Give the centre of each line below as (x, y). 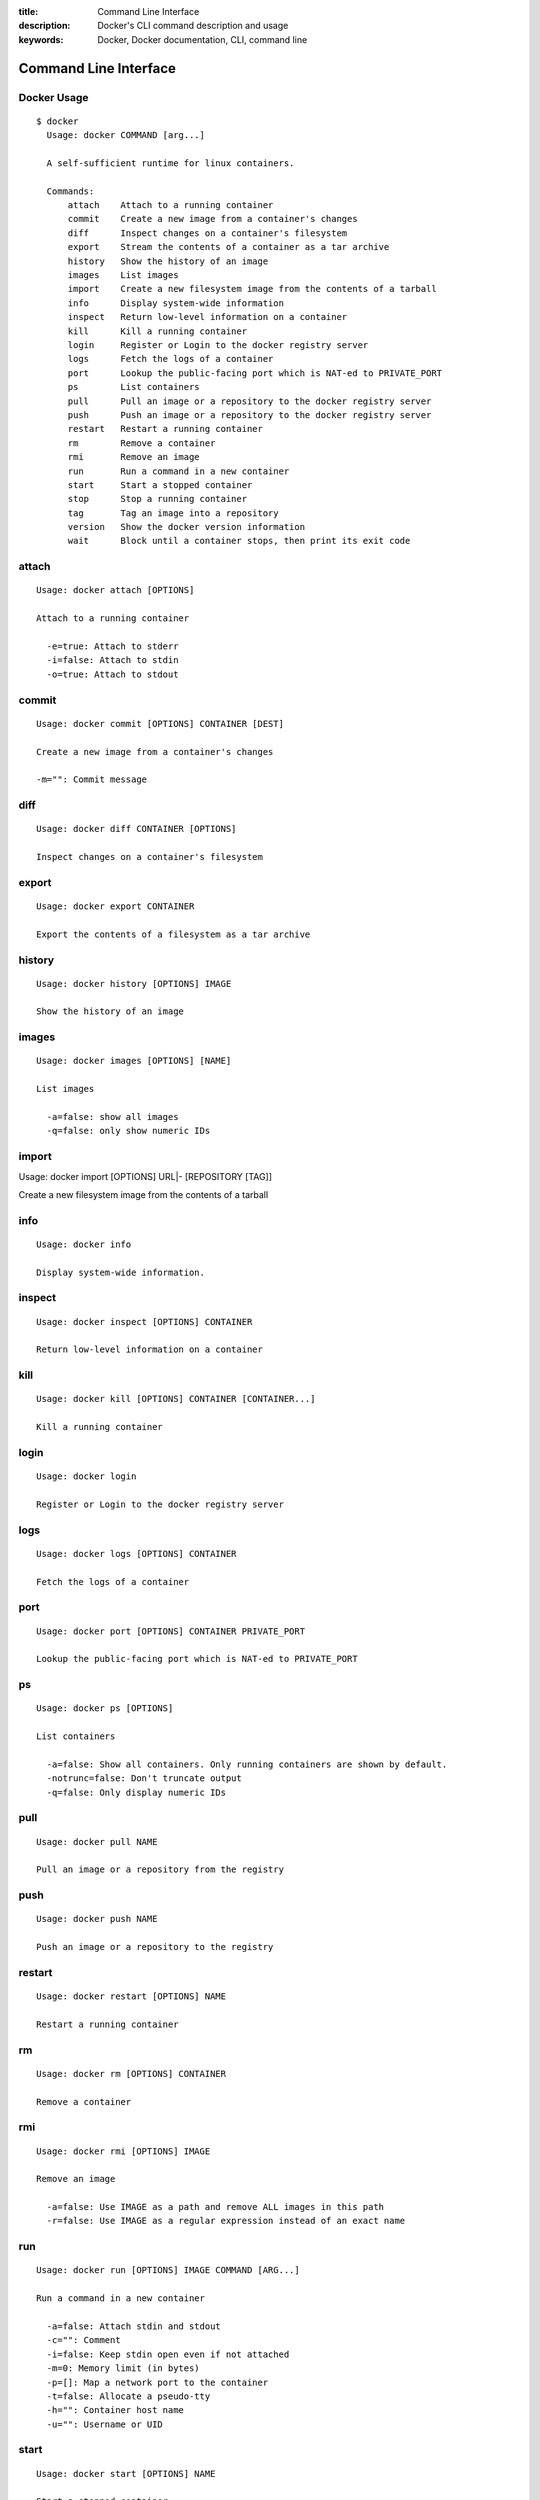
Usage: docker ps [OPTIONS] (105, 1708)
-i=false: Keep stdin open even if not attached (168, 2354)
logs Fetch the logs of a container (170, 359)
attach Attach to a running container (170, 205)
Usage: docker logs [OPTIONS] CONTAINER (136, 1553)
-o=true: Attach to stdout (112, 674)
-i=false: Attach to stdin (112, 660)
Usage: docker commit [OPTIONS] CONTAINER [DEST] (160, 723)
